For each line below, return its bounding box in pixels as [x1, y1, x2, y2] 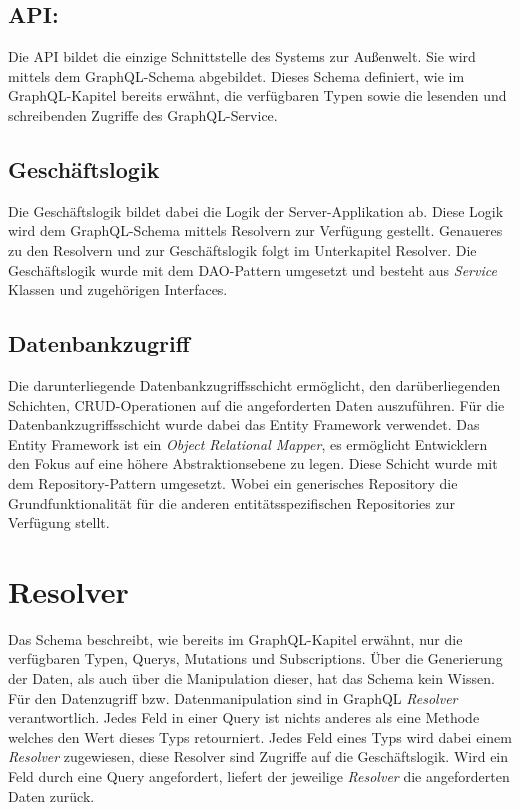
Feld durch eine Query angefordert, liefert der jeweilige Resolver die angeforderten [8, 765, 510, 786]
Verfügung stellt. [8, 512, 110, 533]
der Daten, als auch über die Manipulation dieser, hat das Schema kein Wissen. [8, 668, 495, 689]
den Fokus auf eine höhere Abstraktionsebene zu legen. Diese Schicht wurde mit [8, 453, 498, 474]
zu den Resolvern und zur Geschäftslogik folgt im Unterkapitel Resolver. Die [8, 239, 477, 260]
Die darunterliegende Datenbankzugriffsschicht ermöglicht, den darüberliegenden [8, 374, 501, 395]
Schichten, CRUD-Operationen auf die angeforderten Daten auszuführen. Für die [8, 394, 505, 415]
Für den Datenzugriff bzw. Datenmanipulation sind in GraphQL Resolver [8, 687, 458, 708]
